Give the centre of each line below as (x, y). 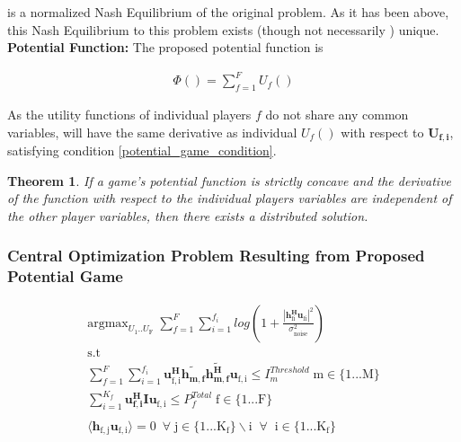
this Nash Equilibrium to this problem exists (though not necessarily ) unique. (223, 29)
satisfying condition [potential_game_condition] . (142, 150)
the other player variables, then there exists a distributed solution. (188, 215)
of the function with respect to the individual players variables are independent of (230, 198)
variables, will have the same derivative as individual (152, 132)
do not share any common (337, 115)
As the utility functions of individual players (129, 115)
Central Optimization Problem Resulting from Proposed (216, 256)
